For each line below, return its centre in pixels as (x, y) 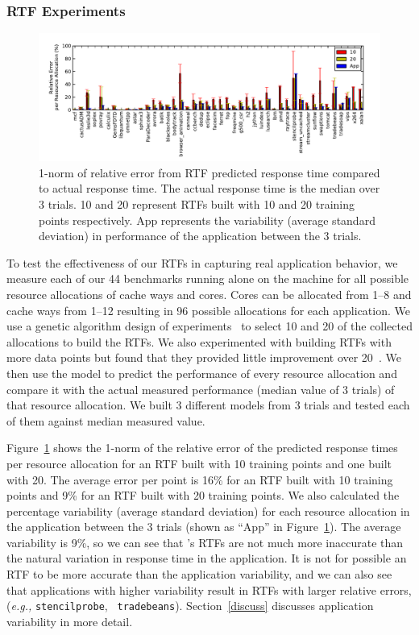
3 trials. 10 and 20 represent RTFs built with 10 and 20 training (197, 204)
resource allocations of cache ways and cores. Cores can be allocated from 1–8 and (209, 294)
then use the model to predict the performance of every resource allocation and (202, 373)
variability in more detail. (70, 621)
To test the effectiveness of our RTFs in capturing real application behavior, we (202, 262)
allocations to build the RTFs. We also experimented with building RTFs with (199, 341)
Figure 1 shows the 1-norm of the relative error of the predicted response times (202, 448)
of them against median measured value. (106, 420)
